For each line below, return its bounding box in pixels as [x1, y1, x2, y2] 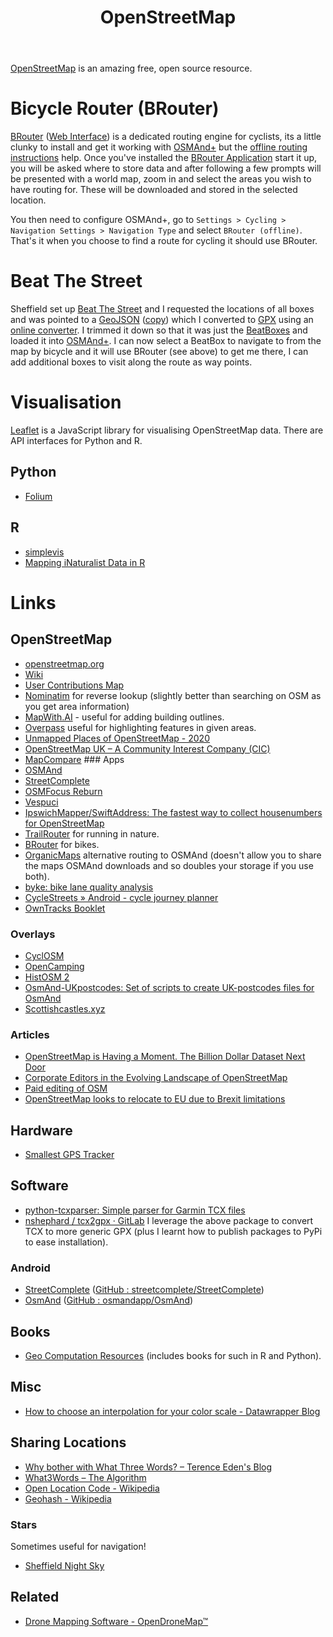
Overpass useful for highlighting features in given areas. [24, 721, 257, 733]
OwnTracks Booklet [24, 902, 106, 914]
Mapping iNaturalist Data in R [24, 556, 146, 568]
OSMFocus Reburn [24, 785, 103, 797]
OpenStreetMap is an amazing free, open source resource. [10, 62, 253, 75]
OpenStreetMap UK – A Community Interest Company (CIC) [24, 742, 271, 755]
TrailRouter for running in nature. [24, 827, 160, 840]
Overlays [10, 927, 56, 941]
